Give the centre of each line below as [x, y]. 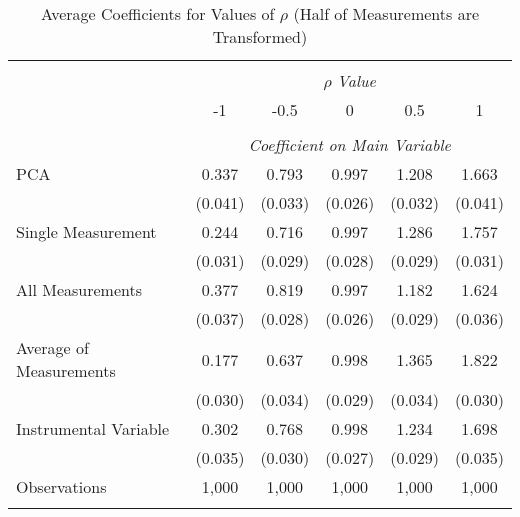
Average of [52, 347]
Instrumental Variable [93, 428]
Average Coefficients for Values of [157, 13]
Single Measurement [86, 231]
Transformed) [260, 36]
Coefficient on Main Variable [349, 144]
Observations [61, 486]
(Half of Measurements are [386, 13]
